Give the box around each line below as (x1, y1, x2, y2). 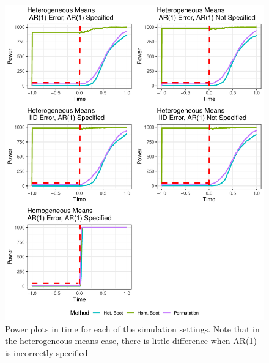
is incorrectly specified (5, 346, 88, 359)
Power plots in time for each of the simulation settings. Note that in (5, 322, 260, 335)
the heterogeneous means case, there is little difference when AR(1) (5, 334, 257, 347)
